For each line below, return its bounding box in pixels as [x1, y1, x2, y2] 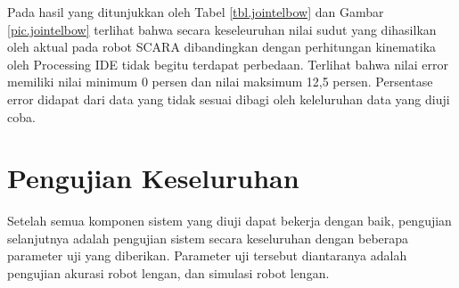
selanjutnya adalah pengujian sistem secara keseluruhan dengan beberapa [7, 228, 409, 247]
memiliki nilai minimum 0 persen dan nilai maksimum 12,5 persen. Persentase [7, 72, 433, 91]
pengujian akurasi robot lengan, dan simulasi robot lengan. [7, 264, 330, 283]
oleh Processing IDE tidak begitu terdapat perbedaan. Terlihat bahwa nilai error [7, 54, 448, 73]
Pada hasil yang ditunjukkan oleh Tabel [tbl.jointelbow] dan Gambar [7, 3, 384, 21]
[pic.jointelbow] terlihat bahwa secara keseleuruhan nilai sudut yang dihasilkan [7, 20, 437, 38]
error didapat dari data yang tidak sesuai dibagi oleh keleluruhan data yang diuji [7, 89, 450, 108]
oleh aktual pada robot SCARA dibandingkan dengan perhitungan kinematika [7, 37, 437, 56]
